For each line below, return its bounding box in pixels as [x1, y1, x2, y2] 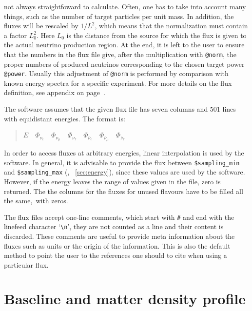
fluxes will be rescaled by [4, 20, 78, 31]
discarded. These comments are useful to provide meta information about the [4, 231, 235, 241]
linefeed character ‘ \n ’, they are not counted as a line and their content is [4, 221, 224, 232]
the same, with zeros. [4, 195, 68, 206]
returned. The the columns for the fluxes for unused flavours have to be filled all [4, 186, 243, 196]
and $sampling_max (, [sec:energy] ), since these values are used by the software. [4, 167, 245, 177]
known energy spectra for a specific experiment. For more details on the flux [4, 78, 232, 88]
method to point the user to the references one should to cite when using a [4, 250, 227, 260]
